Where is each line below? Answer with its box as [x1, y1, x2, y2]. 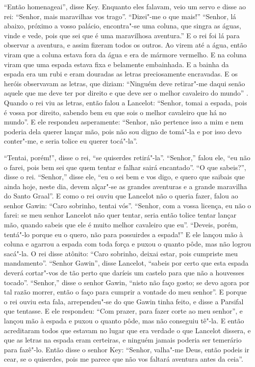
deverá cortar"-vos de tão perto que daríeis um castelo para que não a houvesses [4, 268, 245, 278]
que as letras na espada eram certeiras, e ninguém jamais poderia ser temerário [4, 335, 242, 345]
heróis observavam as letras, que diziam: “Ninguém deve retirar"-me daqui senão [4, 78, 245, 88]
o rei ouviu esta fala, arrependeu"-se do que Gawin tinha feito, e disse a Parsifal [4, 296, 244, 306]
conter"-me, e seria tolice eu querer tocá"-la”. [4, 136, 138, 146]
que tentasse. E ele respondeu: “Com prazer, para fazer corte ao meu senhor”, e [4, 306, 243, 316]
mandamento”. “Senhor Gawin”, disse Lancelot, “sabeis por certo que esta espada [4, 258, 249, 268]
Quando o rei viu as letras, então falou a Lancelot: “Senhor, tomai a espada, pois [4, 97, 247, 107]
